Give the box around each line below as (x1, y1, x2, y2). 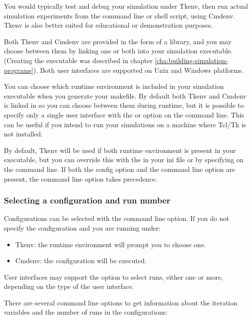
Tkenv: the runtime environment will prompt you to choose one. (15, 239, 206, 249)
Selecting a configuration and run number (4, 194, 171, 206)
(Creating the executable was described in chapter (4, 55, 153, 65)
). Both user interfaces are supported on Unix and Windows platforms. (33, 65, 244, 75)
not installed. (4, 129, 43, 139)
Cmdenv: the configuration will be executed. (15, 255, 147, 266)
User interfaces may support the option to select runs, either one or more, (4, 271, 223, 282)
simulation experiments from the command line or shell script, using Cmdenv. (4, 10, 235, 20)
